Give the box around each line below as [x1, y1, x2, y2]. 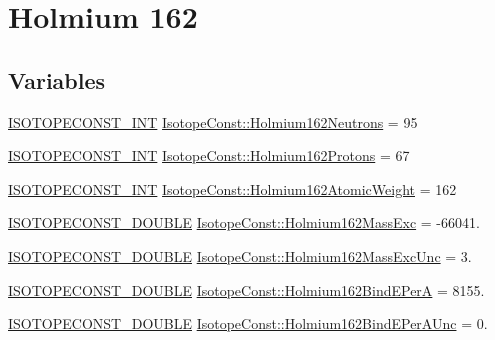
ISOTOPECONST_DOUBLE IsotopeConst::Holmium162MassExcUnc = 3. [8, 245, 472, 266]
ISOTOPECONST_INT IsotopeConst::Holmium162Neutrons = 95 [8, 111, 418, 132]
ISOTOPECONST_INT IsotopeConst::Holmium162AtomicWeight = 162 [8, 178, 457, 199]
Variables [8, 64, 106, 95]
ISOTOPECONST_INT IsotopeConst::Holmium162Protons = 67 [8, 145, 410, 166]
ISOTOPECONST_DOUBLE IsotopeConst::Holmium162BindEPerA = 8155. [8, 279, 485, 300]
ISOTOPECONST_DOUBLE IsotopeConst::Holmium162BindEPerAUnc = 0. [8, 313, 488, 334]
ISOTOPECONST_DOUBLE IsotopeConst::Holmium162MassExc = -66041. [8, 212, 480, 233]
